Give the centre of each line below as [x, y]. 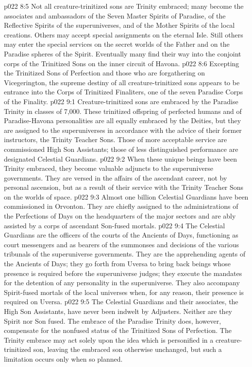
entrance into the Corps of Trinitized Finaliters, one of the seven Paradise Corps [124, 92]
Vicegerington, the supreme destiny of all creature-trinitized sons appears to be [122, 82]
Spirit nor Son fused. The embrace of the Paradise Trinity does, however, [113, 321]
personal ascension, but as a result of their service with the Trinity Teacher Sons [124, 187]
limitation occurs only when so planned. [63, 358]
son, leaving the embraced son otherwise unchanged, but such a [127, 349]
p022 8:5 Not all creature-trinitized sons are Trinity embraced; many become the [124, 6]
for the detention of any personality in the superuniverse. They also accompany [122, 283]
